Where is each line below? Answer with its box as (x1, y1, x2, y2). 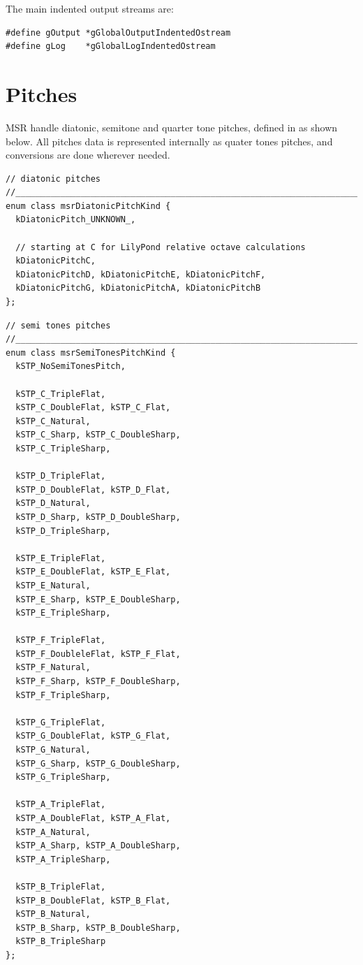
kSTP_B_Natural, (15, 909, 91, 920)
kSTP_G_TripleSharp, (15, 772, 111, 783)
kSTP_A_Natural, (15, 827, 91, 837)
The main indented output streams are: (6, 1, 174, 15)
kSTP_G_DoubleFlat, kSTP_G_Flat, (15, 731, 171, 741)
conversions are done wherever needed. (6, 147, 170, 162)
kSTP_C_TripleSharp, (15, 443, 111, 454)
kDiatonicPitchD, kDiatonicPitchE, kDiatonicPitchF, (15, 269, 266, 280)
